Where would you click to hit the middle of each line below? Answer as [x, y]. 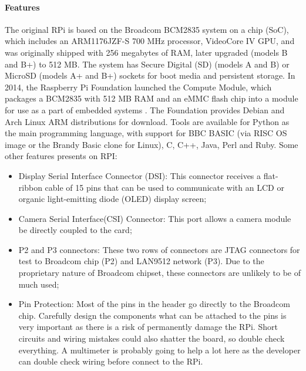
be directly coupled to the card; [75, 230]
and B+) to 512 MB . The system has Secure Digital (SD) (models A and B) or [147, 64]
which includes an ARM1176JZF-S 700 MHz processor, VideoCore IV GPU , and [150, 41]
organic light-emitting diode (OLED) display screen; [112, 199]
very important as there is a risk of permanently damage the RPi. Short [148, 327]
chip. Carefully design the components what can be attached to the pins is [152, 315]
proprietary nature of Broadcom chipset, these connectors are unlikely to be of [159, 273]
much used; [39, 284]
